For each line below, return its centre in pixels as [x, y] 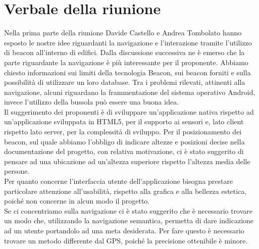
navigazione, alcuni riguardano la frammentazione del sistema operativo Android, [130, 92]
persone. [17, 171]
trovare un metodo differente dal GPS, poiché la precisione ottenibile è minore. [126, 240]
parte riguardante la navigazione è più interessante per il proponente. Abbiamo [126, 62]
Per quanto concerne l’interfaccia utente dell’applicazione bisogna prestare [119, 181]
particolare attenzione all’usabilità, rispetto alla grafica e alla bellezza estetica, [125, 191]
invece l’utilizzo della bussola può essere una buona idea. [92, 102]
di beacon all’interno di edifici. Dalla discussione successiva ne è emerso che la [124, 52]
